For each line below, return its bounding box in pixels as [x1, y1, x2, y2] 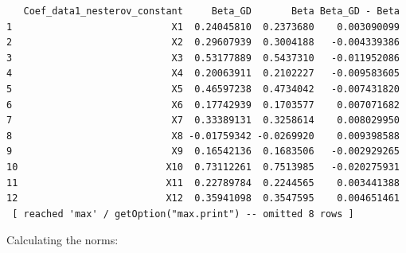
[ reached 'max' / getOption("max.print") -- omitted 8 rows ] [12, 208, 354, 220]
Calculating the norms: [6, 232, 119, 248]
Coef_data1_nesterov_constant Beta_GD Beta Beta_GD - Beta [23, 6, 400, 17]
